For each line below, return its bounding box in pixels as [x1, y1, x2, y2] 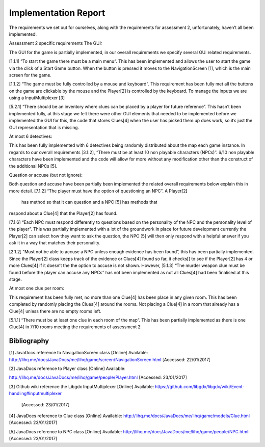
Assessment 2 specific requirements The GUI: [9, 40, 103, 46]
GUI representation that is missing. [9, 124, 79, 130]
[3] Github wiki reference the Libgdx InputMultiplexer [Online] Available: [9, 383, 154, 390]
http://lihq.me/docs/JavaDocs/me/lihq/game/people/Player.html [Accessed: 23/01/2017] [9, 374, 187, 380]
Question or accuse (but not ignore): [9, 172, 83, 178]
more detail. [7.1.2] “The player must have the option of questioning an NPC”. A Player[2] [9, 188, 187, 194]
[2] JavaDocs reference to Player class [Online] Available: [9, 366, 126, 371]
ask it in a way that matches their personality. [9, 240, 101, 246]
